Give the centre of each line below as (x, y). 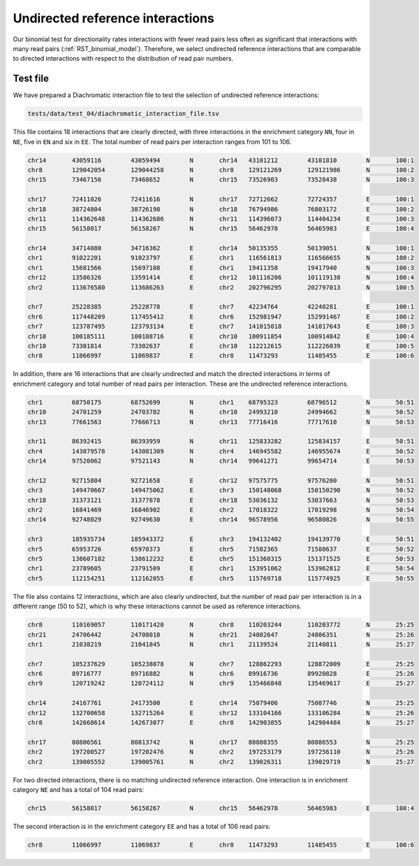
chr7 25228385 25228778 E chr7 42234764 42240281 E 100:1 (221, 307)
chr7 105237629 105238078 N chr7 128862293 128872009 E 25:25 (221, 664)
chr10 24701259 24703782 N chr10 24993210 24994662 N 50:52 (221, 412)
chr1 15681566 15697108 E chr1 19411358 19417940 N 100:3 (221, 268)
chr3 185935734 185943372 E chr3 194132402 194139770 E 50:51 (221, 539)
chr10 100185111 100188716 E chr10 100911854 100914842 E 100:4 (221, 336)
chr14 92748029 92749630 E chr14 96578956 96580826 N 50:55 (221, 520)
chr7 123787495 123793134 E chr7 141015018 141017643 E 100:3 (221, 326)
